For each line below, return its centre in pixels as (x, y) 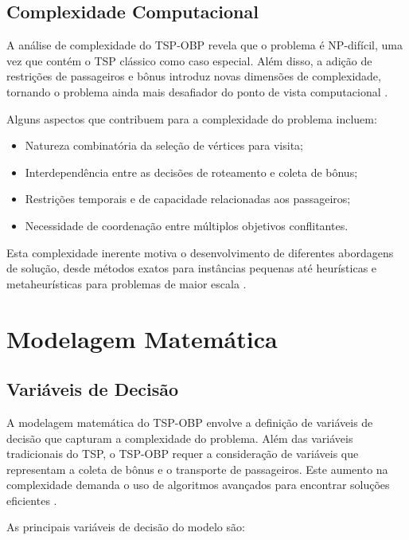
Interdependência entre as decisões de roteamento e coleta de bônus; (191, 172)
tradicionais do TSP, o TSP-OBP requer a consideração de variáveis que (183, 454)
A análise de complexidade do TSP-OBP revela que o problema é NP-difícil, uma (204, 45)
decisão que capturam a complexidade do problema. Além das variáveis (180, 438)
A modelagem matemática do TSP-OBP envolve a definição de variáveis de (190, 422)
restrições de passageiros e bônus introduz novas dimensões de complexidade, (194, 76)
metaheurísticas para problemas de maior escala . (127, 283)
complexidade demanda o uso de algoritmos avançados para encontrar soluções (198, 485)
